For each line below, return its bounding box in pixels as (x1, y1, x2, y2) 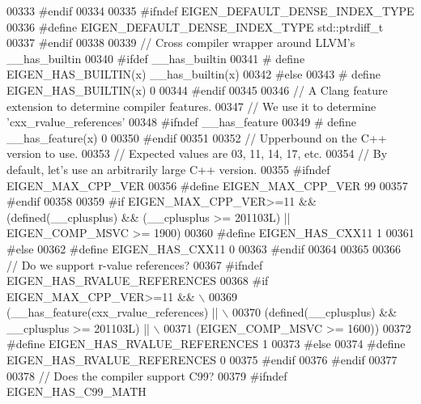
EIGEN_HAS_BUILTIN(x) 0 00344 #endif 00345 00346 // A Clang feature (6, 81, 388, 98)
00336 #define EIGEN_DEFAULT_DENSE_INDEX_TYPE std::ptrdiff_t (6, 18, 384, 35)
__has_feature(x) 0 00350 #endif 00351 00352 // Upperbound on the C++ (6, 129, 387, 146)
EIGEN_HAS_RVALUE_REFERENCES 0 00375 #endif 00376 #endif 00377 (6, 351, 398, 368)
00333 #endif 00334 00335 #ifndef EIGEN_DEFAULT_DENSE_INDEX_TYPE (6, 2, 415, 19)
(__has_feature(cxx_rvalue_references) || (6, 304, 219, 321)
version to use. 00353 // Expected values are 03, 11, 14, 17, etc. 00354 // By (6, 145, 388, 162)
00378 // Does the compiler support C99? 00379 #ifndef (6, 367, 287, 384)
